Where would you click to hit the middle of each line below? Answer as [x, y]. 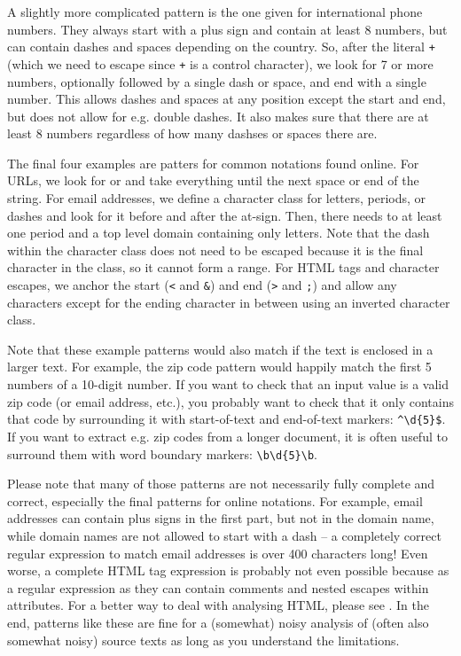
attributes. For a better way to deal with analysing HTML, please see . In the [219, 605]
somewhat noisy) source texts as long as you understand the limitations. [203, 640]
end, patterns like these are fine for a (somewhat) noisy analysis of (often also [218, 622]
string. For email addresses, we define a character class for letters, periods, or [217, 198]
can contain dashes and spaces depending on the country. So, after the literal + [221, 47]
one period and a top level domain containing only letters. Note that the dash [219, 233]
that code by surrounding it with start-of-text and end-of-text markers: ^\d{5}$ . [227, 419]
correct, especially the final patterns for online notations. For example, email [215, 500]
